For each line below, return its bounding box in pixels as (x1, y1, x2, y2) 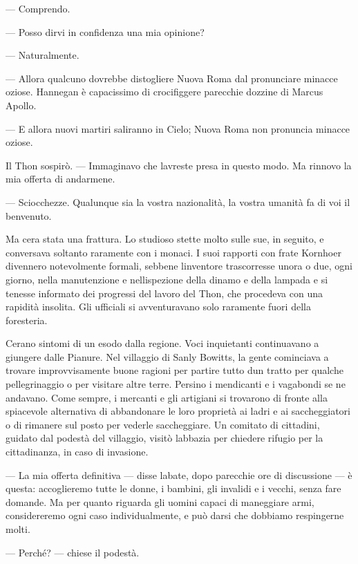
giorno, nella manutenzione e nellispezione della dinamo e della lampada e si (6, 272, 328, 286)
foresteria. (6, 312, 48, 327)
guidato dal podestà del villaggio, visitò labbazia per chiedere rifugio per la (6, 431, 323, 445)
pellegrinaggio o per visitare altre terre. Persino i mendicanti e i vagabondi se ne (6, 377, 346, 391)
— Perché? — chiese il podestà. (6, 545, 140, 559)
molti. (6, 522, 30, 536)
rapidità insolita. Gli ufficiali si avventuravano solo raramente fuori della (6, 299, 311, 314)
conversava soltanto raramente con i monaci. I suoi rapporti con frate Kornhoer (6, 245, 341, 259)
